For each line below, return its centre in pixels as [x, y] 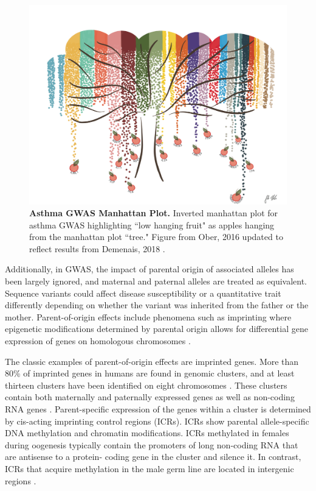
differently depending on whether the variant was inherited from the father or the [157, 305]
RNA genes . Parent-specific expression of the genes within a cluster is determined [158, 409]
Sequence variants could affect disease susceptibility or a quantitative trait [143, 293]
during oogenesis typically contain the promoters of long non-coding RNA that [152, 444]
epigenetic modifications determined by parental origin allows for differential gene [156, 329]
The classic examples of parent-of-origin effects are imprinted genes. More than [152, 361]
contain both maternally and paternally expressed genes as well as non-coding [150, 397]
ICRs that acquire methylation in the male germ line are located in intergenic [149, 468]
